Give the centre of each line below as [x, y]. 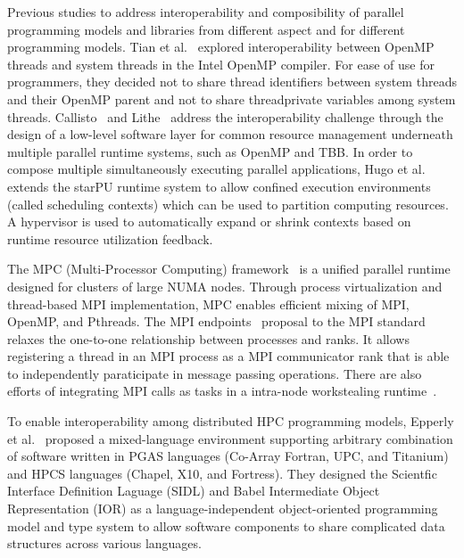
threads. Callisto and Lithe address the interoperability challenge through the [225, 116]
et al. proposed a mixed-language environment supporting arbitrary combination [230, 438]
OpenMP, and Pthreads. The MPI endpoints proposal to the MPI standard [216, 321]
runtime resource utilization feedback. [110, 238]
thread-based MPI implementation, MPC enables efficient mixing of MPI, [208, 304]
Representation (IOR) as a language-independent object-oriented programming [223, 509]
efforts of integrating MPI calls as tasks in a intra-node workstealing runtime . [222, 391]
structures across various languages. [104, 543]
